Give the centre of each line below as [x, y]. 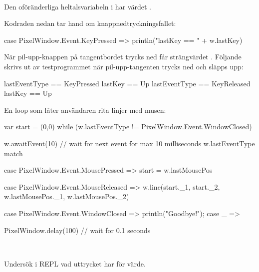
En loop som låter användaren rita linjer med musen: [85, 110]
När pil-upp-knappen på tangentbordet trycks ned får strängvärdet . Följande [123, 57]
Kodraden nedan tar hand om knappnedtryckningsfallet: [90, 23]
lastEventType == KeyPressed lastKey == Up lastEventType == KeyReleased [127, 83]
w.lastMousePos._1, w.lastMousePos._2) [67, 196]
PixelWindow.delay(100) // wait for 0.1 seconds [77, 230]
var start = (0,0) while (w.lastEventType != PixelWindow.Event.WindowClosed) [128, 127]
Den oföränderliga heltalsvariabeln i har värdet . [78, 6]
